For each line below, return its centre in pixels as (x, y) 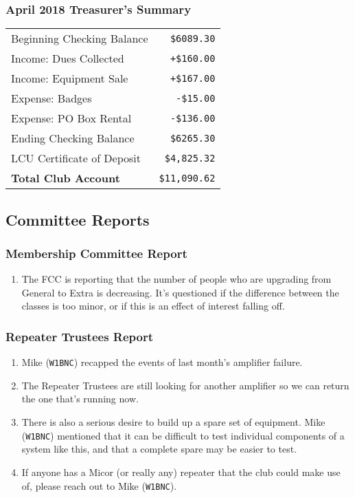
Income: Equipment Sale (70, 78)
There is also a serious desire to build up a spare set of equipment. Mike (173, 422)
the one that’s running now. (80, 399)
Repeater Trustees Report (80, 336)
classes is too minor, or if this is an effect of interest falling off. (153, 306)
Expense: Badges (51, 98)
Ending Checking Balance (73, 138)
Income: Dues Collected (68, 58)
